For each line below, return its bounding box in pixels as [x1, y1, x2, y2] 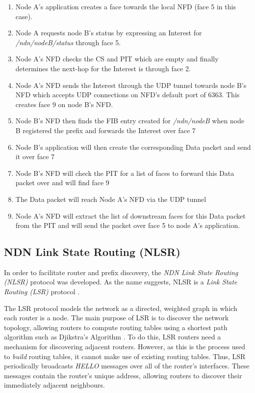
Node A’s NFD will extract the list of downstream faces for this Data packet [15, 210, 246, 221]
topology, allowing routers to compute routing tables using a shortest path [4, 322, 228, 332]
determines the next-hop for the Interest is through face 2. [15, 63, 191, 73]
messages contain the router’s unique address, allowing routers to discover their [4, 370, 242, 380]
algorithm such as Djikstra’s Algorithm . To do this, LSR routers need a [4, 332, 221, 342]
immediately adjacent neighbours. [4, 380, 105, 390]
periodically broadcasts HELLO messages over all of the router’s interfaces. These [4, 361, 250, 371]
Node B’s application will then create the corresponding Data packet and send [15, 141, 251, 152]
